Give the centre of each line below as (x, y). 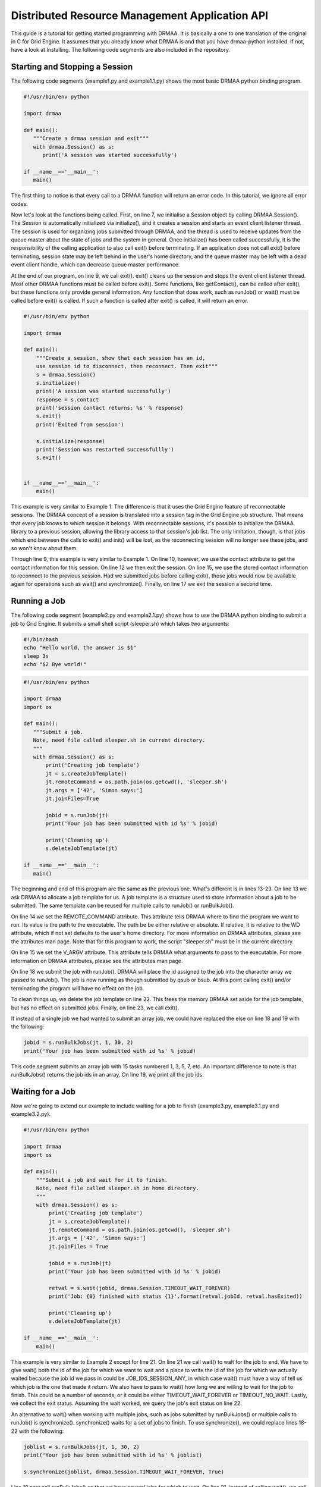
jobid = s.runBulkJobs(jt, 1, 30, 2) (78, 1043)
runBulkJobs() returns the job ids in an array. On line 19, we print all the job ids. (108, 1075)
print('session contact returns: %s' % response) (110, 408)
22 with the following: (37, 1431)
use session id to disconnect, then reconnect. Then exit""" (127, 366)
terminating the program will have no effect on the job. (78, 988)
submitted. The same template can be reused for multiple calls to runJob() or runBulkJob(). (122, 906)
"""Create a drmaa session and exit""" (91, 139)
